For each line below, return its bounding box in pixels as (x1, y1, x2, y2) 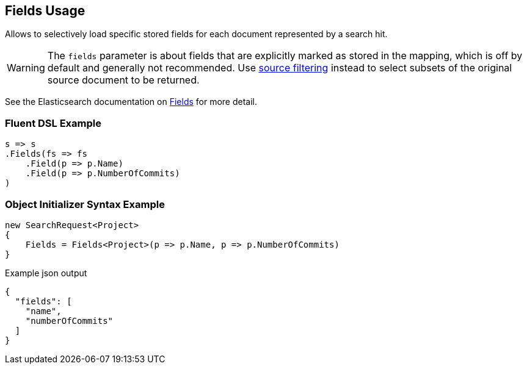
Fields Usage (5, 3, 85, 18)
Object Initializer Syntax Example (5, 198, 165, 210)
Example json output (5, 267, 87, 278)
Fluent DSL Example (5, 116, 101, 129)
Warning (7, 62, 45, 74)
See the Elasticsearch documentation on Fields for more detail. (5, 96, 258, 107)
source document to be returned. (47, 74, 200, 87)
